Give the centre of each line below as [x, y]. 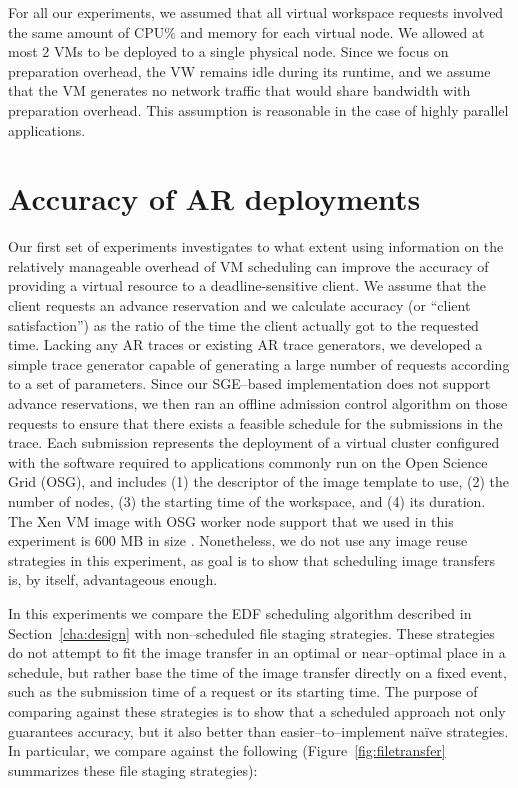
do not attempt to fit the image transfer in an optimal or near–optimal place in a [257, 652]
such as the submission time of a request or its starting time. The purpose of [243, 691]
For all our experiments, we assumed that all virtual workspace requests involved [256, 12]
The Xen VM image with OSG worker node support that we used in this [231, 520]
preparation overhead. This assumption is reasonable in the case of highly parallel [258, 109]
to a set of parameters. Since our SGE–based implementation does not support [249, 383]
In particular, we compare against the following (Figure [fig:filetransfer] [227, 750]
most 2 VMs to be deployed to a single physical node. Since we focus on [228, 51]
